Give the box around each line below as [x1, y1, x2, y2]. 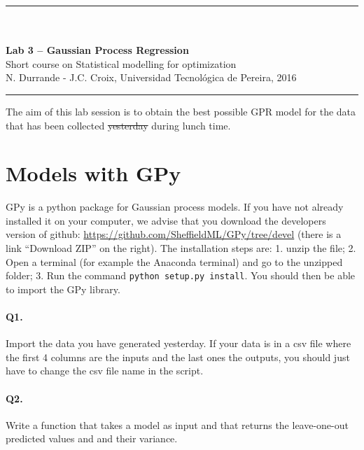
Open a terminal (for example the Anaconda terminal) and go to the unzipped [6, 254, 343, 269]
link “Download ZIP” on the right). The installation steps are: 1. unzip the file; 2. [6, 241, 356, 255]
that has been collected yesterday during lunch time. [6, 118, 231, 132]
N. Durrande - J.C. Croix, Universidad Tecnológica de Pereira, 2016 [6, 70, 297, 85]
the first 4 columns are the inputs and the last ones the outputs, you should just [6, 349, 350, 364]
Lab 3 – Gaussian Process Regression [6, 43, 189, 57]
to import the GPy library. [6, 281, 120, 296]
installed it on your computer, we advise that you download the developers [6, 213, 326, 227]
